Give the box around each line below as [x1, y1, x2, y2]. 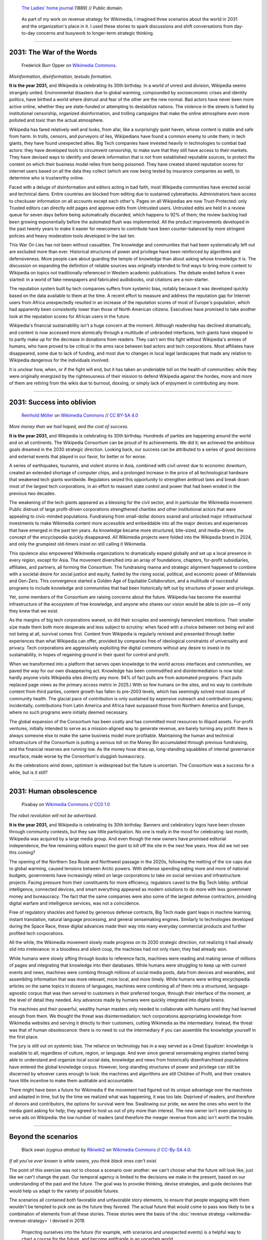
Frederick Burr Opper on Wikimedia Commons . [21, 62, 117, 68]
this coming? [9, 850, 36, 856]
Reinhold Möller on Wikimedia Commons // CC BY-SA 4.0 [21, 412, 138, 418]
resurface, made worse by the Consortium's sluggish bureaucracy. [9, 753, 145, 759]
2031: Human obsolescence [9, 787, 97, 796]
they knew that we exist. [9, 608, 59, 614]
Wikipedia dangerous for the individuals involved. [9, 357, 110, 363]
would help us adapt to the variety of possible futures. [9, 1188, 120, 1194]
